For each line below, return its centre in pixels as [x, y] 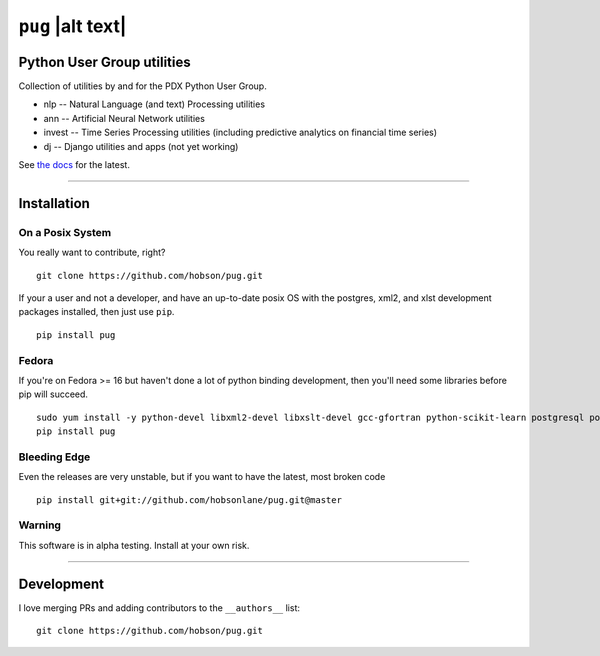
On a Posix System [65, 232]
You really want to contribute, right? [92, 252]
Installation [54, 203]
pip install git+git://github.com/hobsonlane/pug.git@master [189, 499]
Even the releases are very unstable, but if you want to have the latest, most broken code [202, 477]
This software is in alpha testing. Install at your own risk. [134, 545]
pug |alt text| [72, 26]
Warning [40, 525]
